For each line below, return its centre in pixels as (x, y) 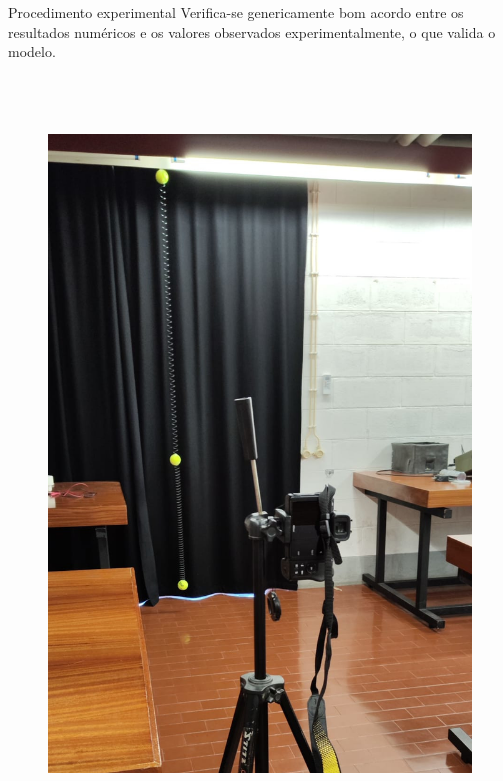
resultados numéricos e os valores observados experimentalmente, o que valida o (252, 31)
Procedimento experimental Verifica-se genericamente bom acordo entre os (236, 12)
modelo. (32, 51)
